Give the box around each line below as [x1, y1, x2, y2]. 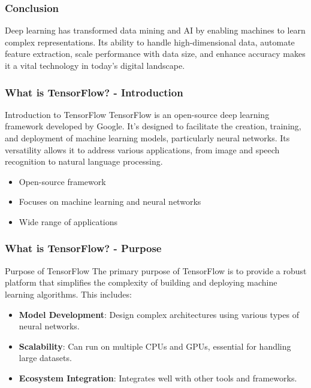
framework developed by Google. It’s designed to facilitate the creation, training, [5, 120, 301, 132]
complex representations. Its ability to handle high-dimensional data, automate [5, 35, 295, 48]
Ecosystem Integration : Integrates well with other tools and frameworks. [19, 371, 297, 384]
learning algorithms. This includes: [5, 287, 132, 300]
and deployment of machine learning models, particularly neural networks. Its [5, 132, 290, 144]
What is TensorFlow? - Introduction [5, 84, 183, 99]
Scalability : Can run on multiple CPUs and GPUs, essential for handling [19, 339, 291, 352]
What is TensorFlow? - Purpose [5, 241, 162, 256]
